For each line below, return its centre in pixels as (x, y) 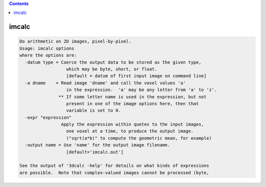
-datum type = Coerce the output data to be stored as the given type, (113, 62)
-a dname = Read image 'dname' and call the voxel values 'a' (105, 83)
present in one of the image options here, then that (133, 103)
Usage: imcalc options (47, 48)
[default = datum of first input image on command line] (136, 76)
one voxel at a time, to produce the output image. (130, 131)
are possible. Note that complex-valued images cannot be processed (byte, (114, 172)
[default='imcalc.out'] (95, 152)
